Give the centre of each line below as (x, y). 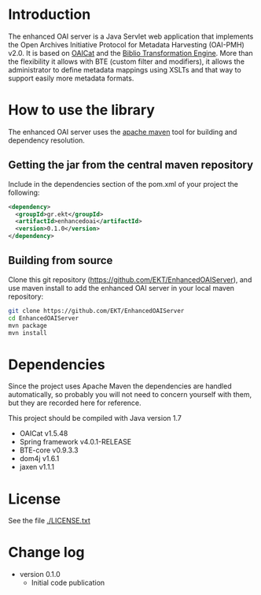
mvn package (28, 325)
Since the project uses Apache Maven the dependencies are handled (120, 386)
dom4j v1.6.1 (39, 459)
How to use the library (82, 110)
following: (24, 192)
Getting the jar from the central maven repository (131, 165)
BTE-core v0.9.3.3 (49, 450)
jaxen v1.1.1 (37, 467)
